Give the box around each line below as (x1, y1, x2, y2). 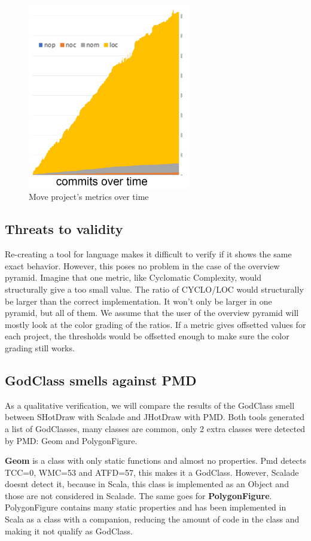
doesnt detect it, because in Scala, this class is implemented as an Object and (5, 478, 289, 490)
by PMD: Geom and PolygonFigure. (5, 434, 138, 446)
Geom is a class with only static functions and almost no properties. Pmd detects (5, 454, 306, 467)
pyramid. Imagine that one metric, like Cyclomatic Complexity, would (5, 271, 262, 284)
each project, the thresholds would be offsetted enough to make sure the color (5, 330, 289, 342)
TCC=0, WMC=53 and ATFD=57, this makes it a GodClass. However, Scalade (5, 466, 299, 478)
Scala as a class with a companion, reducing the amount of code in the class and (5, 513, 300, 525)
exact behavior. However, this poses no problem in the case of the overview (5, 259, 280, 272)
